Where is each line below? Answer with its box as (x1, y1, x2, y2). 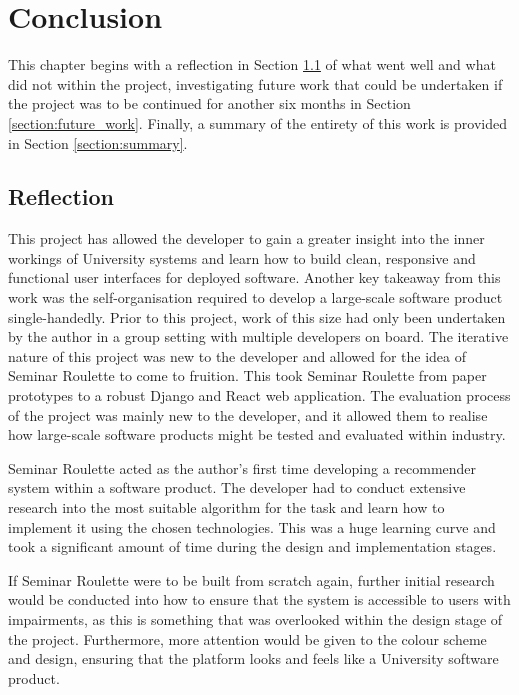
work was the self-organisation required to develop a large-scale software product (8, 287, 503, 308)
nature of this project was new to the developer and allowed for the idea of (8, 345, 467, 366)
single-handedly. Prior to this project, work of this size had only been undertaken (8, 306, 506, 327)
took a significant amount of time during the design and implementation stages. (8, 536, 497, 557)
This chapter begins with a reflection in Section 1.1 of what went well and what (8, 54, 496, 75)
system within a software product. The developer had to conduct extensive (8, 477, 466, 498)
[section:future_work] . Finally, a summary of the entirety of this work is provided (8, 112, 507, 133)
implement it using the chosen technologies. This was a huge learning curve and (8, 516, 496, 537)
